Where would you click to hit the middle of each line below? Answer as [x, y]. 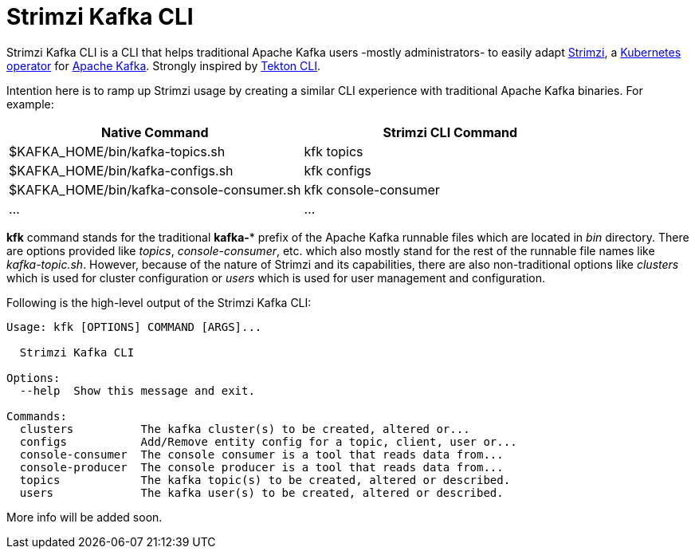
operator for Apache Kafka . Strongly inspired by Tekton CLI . [164, 65]
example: [30, 104]
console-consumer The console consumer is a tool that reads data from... [261, 454]
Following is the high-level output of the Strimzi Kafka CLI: [159, 302]
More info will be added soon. [84, 517]
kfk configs [338, 170]
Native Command [155, 132]
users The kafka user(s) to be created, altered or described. [261, 492]
